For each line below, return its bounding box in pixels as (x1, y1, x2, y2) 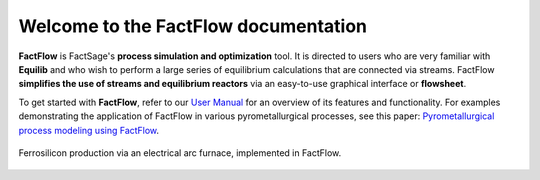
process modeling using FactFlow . (18, 124, 160, 136)
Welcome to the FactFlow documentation (18, 15, 368, 37)
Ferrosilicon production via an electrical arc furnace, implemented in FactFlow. (18, 146, 342, 159)
